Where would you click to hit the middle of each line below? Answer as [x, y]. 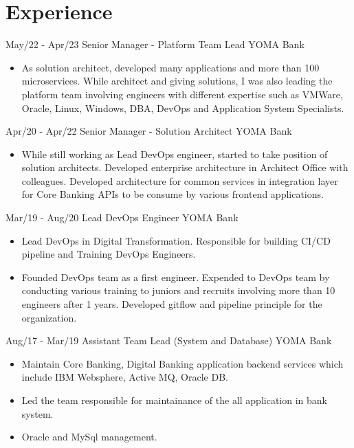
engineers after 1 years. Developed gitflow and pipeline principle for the [172, 304]
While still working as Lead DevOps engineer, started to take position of [175, 154]
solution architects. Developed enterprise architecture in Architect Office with [185, 167]
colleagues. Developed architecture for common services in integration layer [180, 180]
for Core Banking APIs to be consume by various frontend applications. [173, 194]
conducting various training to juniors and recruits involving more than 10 [178, 290]
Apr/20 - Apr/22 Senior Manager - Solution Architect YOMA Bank [149, 131]
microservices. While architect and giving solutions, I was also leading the [177, 81]
